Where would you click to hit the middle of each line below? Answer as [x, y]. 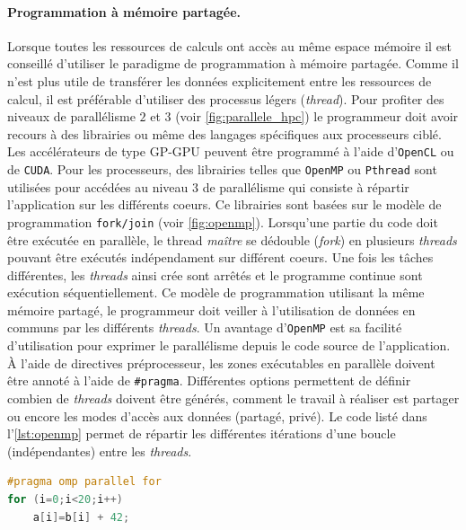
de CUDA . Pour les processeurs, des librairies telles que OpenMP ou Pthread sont [222, 169]
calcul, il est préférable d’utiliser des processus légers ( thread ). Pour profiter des [226, 98]
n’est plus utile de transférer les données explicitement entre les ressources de [220, 80]
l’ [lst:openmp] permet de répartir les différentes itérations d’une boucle [202, 433]
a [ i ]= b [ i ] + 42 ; [81, 517]
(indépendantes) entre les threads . [100, 450]
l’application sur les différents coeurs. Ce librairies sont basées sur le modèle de [224, 204]
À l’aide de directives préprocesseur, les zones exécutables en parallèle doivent [221, 362]
